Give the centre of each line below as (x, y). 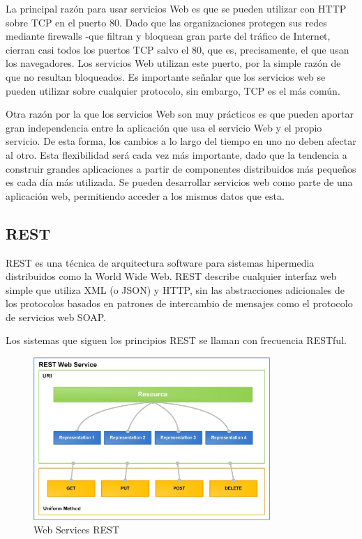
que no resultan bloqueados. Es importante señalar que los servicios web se (166, 76)
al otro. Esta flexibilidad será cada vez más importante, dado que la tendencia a (176, 154)
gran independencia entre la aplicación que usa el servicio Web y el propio (164, 127)
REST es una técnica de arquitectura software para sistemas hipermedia (160, 262)
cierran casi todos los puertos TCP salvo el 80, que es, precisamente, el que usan (178, 49)
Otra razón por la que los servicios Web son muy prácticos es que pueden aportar (180, 114)
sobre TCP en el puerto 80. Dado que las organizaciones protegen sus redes (166, 22)
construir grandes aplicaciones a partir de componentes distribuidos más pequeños (181, 168)
